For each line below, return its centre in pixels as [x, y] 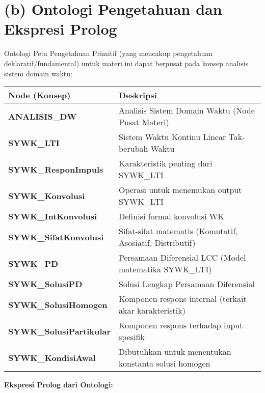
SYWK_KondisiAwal [52, 357]
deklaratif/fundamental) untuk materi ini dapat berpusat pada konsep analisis [126, 63]
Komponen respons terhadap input [181, 325]
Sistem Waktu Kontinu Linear [173, 137]
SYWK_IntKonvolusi [53, 216]
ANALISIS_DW [43, 116]
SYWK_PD [33, 263]
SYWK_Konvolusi [47, 195]
